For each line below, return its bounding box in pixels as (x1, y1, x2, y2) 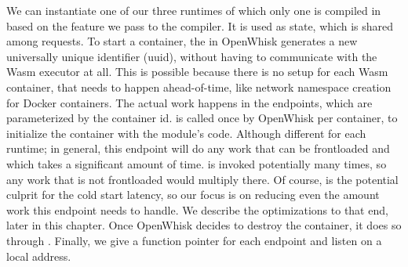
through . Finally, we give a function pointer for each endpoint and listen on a (6, 232, 382, 248)
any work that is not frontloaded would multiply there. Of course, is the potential (6, 171, 399, 187)
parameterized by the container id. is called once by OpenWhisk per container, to (6, 110, 398, 126)
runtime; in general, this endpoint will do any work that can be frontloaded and (6, 140, 390, 157)
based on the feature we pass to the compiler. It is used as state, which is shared (6, 17, 394, 34)
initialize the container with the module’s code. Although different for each (6, 124, 366, 141)
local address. (6, 247, 71, 264)
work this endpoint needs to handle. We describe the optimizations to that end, (6, 201, 388, 218)
